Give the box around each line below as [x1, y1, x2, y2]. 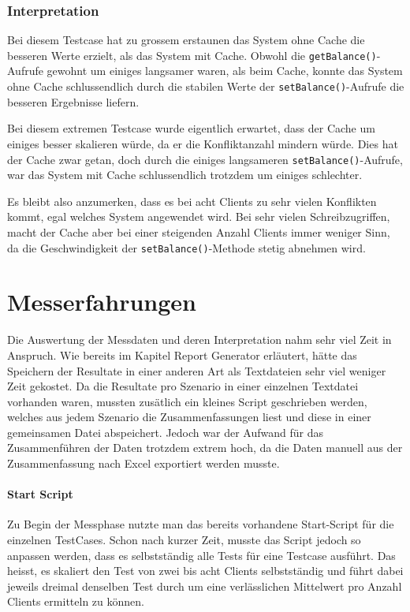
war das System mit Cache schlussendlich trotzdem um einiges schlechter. [7, 166, 363, 183]
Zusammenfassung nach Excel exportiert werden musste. [7, 455, 280, 472]
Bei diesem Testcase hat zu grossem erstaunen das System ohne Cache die [7, 32, 365, 48]
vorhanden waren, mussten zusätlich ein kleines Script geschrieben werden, [7, 393, 367, 409]
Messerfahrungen [7, 285, 196, 318]
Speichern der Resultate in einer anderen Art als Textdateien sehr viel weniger [7, 362, 386, 379]
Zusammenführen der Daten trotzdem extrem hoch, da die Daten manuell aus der [7, 439, 403, 456]
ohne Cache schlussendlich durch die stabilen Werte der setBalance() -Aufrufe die [7, 78, 404, 95]
